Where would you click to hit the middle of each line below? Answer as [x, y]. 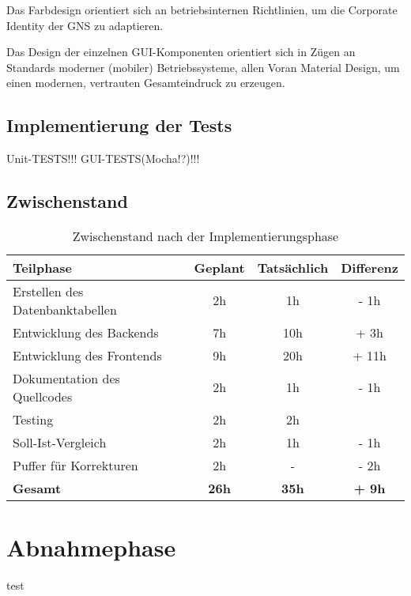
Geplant [219, 267]
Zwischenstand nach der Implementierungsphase [205, 236]
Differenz [370, 267]
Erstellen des [48, 291]
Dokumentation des [66, 378]
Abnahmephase [91, 547]
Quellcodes [43, 396]
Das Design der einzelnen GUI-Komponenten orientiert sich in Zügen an [181, 52]
